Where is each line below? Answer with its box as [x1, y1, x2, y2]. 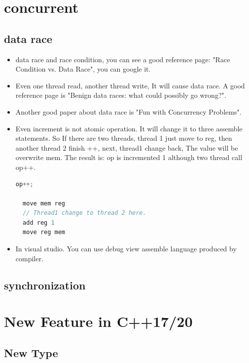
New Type [4, 345, 58, 360]
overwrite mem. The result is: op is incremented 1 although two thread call [15, 152, 243, 162]
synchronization [4, 277, 86, 292]
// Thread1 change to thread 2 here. [23, 209, 146, 217]
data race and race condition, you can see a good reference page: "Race [15, 54, 230, 64]
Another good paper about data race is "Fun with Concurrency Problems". [15, 106, 242, 117]
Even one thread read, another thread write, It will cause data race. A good [15, 80, 245, 90]
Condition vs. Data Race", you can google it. [15, 64, 151, 74]
